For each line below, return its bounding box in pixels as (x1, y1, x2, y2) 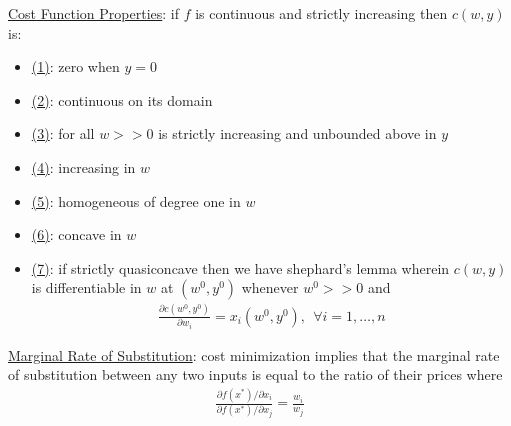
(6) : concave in (31, 224, 122, 245)
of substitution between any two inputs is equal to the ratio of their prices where (8, 364, 503, 385)
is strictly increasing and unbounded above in (158, 123, 437, 144)
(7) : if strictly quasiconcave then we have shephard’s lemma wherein (31, 257, 450, 278)
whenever (241, 277, 299, 298)
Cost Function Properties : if (8, 3, 179, 23)
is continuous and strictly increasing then (195, 3, 448, 23)
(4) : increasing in (31, 156, 136, 177)
